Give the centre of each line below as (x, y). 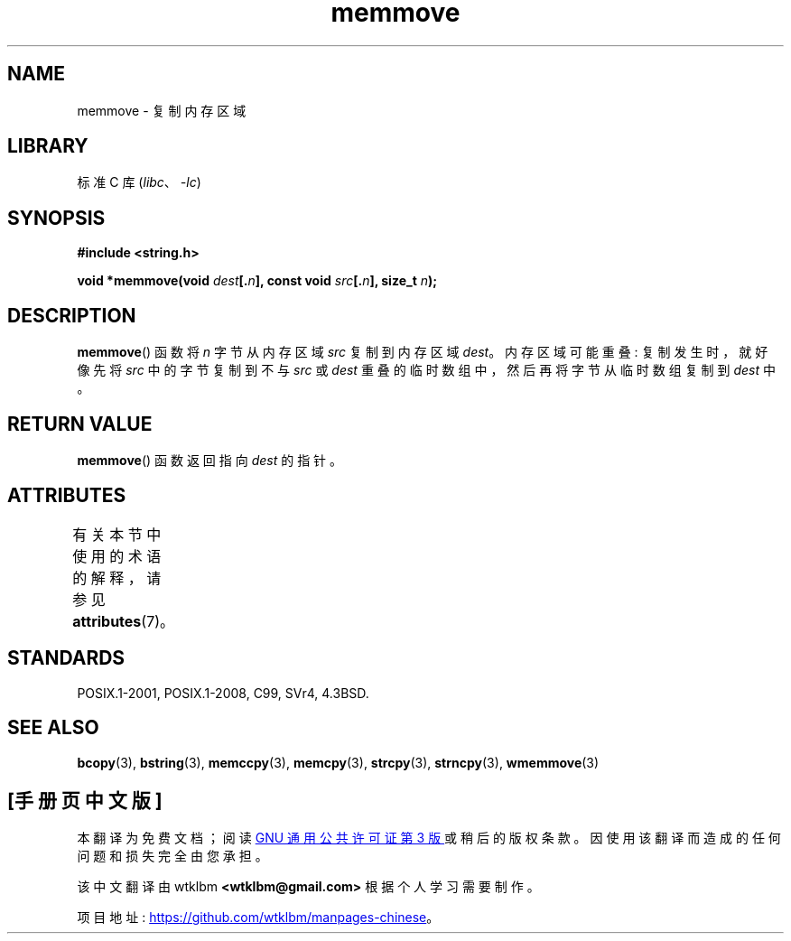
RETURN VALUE (80, 424)
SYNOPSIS (56, 218)
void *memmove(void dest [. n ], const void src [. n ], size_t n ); (257, 281)
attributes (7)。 (124, 621)
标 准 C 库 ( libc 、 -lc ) (139, 182)
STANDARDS (66, 658)
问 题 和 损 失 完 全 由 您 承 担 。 (172, 856)
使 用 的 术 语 (117, 556)
